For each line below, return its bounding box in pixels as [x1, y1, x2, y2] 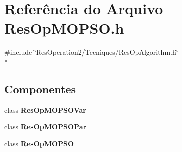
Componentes [4, 81, 76, 96]
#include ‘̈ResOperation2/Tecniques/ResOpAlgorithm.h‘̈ [4, 47, 178, 57]
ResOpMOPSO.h [4, 18, 124, 38]
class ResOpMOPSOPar [4, 121, 87, 132]
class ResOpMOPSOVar [4, 104, 86, 115]
